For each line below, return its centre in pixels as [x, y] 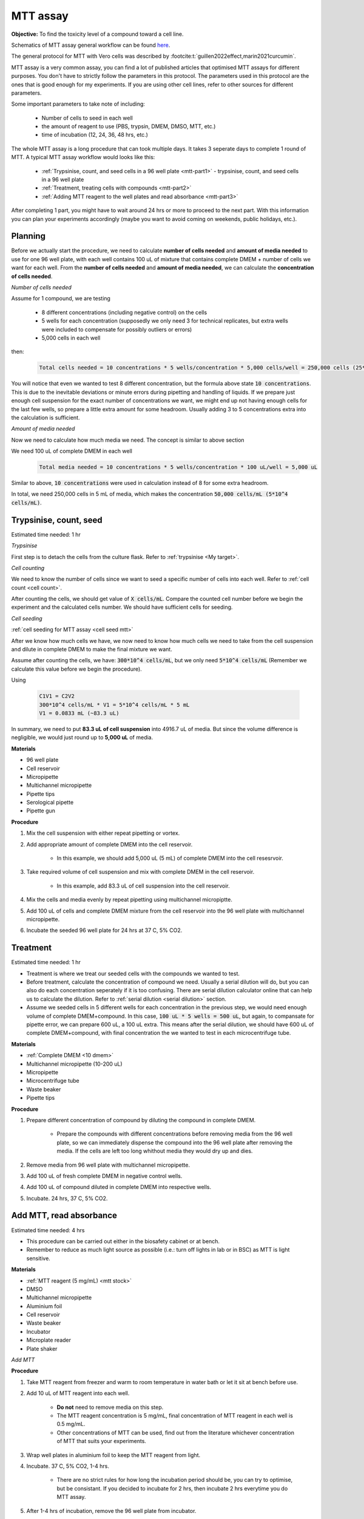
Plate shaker [42, 1348]
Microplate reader [49, 1340]
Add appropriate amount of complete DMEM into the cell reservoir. [110, 844]
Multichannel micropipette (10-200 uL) [74, 1064]
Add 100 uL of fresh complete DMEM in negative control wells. [104, 1176]
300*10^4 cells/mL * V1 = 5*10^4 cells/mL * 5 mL [114, 705]
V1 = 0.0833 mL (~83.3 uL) [79, 713]
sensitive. [39, 1258]
